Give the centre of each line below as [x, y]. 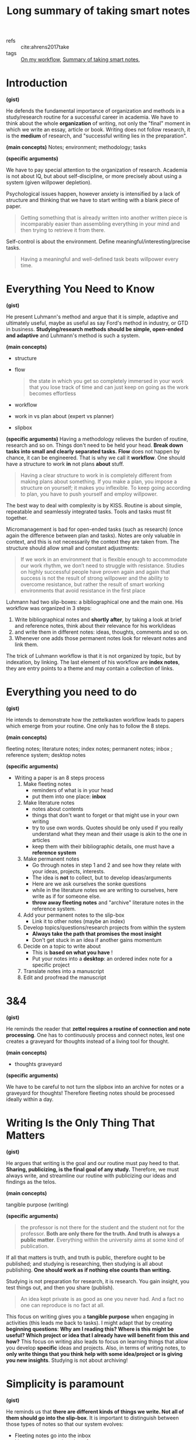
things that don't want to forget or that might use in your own [105, 815]
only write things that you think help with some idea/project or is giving [94, 1354]
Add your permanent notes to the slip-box [74, 915]
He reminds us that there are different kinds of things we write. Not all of [95, 1411]
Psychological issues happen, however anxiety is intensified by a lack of [93, 194]
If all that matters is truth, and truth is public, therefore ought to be [86, 1257]
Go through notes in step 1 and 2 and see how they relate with [106, 865]
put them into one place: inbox [69, 796]
